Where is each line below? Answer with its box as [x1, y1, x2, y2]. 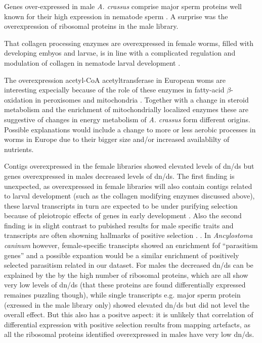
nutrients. [4, 143, 34, 154]
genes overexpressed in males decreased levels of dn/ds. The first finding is [4, 170, 235, 181]
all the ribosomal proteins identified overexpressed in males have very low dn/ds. [4, 329, 254, 339]
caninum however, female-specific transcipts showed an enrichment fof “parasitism [4, 240, 258, 251]
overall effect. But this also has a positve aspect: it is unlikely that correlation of [4, 309, 253, 320]
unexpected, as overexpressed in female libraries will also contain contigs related [4, 180, 252, 191]
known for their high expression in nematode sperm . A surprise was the [4, 11, 228, 21]
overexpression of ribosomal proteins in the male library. [4, 21, 179, 31]
